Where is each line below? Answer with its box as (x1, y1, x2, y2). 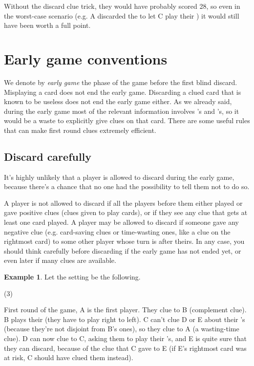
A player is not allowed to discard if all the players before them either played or (4, 197, 243, 208)
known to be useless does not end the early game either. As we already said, (4, 96, 232, 107)
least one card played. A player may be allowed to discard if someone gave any (4, 217, 239, 227)
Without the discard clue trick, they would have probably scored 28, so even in (4, 1, 240, 11)
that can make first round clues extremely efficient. (4, 125, 156, 135)
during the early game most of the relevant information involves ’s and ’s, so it (4, 106, 239, 116)
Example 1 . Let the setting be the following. (4, 272, 141, 282)
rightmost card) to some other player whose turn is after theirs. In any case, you (4, 236, 245, 246)
